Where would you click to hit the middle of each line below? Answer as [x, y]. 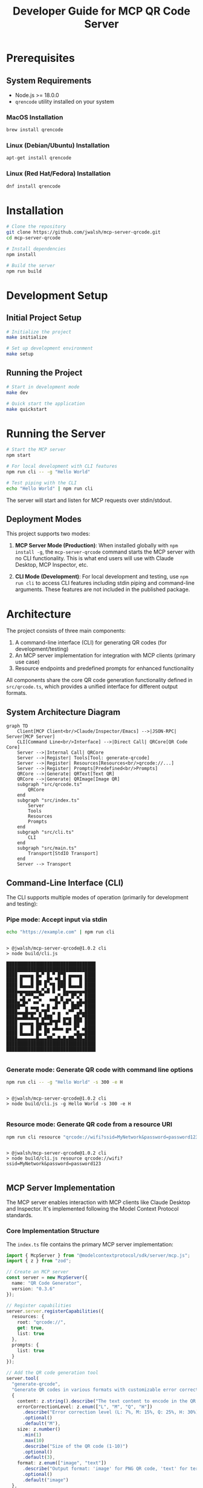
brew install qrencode [35, 130]
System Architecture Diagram [63, 712]
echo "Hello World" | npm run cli [50, 489]
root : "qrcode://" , [42, 1322]
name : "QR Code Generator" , [47, 1283]
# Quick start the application [46, 404]
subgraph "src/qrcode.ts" [50, 785]
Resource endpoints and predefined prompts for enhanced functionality [105, 668]
